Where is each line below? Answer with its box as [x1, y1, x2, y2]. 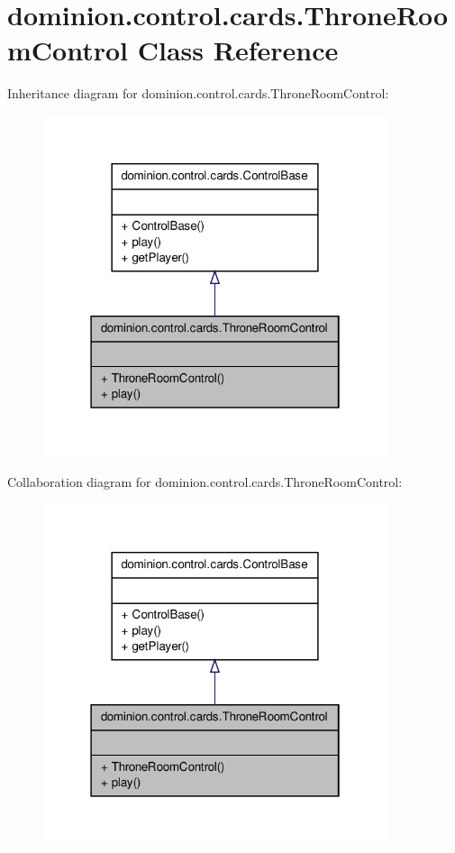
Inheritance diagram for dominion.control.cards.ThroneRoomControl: [7, 84, 389, 103]
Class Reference [137, 32, 339, 69]
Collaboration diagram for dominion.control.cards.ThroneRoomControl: [7, 472, 403, 491]
